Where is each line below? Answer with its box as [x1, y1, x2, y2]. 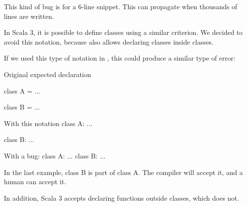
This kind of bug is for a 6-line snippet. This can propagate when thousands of [4, 1, 237, 11]
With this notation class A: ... [4, 118, 93, 128]
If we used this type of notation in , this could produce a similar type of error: [4, 53, 235, 63]
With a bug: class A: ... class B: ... [4, 150, 106, 160]
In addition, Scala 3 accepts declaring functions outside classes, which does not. [4, 192, 239, 203]
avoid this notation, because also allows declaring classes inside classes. [4, 36, 214, 47]
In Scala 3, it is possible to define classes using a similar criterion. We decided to [4, 27, 243, 37]
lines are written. [4, 11, 54, 21]
